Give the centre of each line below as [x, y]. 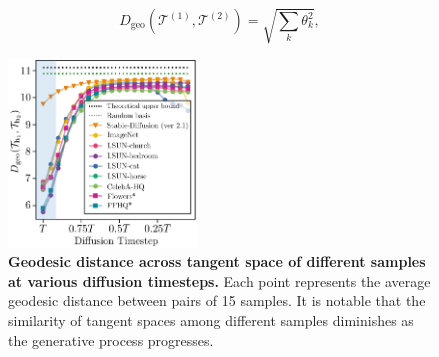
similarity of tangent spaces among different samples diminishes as [211, 319]
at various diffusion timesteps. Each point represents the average [219, 280]
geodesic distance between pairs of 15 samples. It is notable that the [217, 300]
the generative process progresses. [111, 339]
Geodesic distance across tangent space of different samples [217, 261]
